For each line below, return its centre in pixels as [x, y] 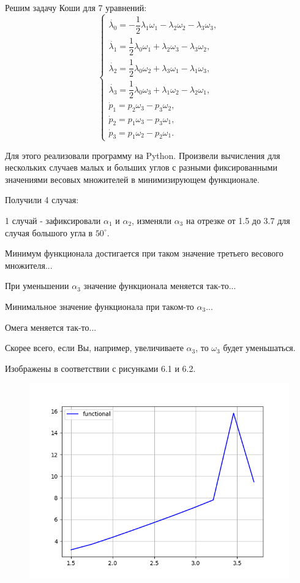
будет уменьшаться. [259, 348]
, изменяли [152, 220]
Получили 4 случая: [42, 200]
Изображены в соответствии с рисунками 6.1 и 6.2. [100, 368]
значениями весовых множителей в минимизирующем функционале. [132, 179]
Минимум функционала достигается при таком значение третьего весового [144, 253]
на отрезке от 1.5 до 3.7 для [238, 220]
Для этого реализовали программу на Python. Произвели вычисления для [143, 155]
